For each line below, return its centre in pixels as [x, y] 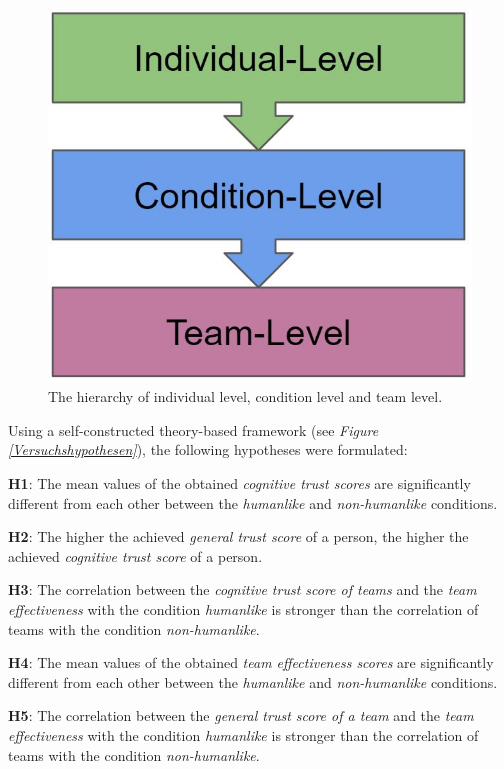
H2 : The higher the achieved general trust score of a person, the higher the [238, 536]
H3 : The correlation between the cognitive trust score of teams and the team [242, 589]
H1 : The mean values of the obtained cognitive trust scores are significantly [239, 482]
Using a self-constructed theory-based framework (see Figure [193, 429]
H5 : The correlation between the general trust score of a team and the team [241, 715]
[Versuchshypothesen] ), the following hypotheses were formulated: [208, 449]
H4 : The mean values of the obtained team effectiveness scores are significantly [251, 662]
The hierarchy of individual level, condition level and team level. [245, 396]
